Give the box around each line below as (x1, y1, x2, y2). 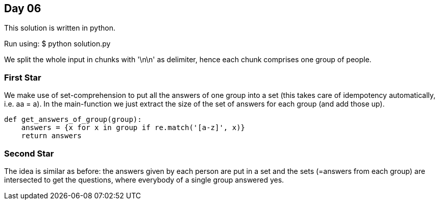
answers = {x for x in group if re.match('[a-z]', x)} (21, 123, 246, 132)
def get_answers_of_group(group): (4, 115, 142, 124)
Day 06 (4, 2, 41, 15)
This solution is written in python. (4, 23, 115, 33)
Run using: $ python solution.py (4, 39, 111, 48)
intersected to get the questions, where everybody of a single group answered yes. (4, 175, 284, 184)
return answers (21, 132, 82, 140)
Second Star (4, 148, 54, 159)
